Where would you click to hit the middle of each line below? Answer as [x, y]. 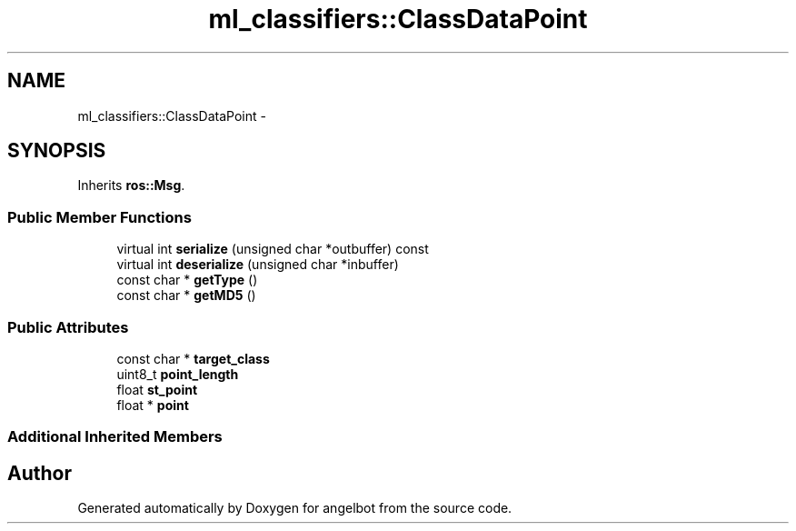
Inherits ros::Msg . [131, 185]
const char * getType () [187, 280]
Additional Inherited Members [115, 437]
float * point [153, 405]
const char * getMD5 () [186, 296]
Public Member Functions [99, 217]
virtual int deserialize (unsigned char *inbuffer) [258, 265]
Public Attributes [68, 327]
